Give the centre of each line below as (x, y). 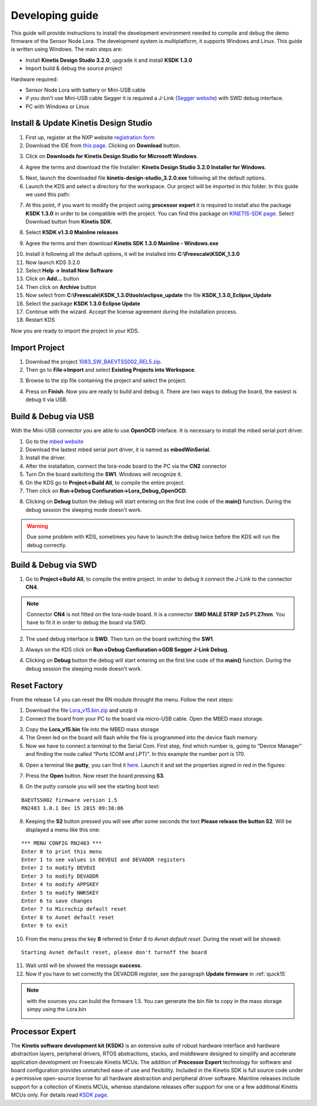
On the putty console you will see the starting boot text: (93, 787)
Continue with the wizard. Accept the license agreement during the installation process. (131, 312)
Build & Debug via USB (53, 417)
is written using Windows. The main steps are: (67, 49)
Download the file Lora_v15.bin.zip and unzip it (82, 710)
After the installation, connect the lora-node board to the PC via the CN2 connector (126, 466)
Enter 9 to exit (45, 926)
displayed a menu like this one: (63, 829)
